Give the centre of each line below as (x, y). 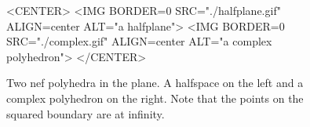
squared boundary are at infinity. (86, 113)
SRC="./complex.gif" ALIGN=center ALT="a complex (139, 41)
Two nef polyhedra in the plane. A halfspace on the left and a (155, 83)
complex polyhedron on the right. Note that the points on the (155, 98)
